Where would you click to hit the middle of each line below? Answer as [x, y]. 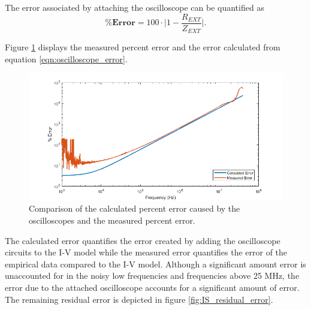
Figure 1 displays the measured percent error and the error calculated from [143, 47]
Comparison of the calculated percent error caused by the [135, 208]
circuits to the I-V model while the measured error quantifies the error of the [146, 252]
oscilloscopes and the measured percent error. [112, 220]
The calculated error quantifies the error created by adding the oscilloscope [143, 240]
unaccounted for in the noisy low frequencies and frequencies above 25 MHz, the [152, 276]
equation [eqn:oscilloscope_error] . [66, 58]
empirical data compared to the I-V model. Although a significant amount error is [155, 264]
